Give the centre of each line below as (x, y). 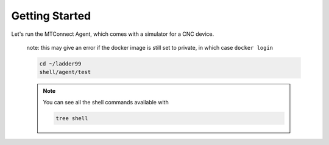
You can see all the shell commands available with (106, 102)
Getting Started (51, 16)
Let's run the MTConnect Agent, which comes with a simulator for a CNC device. (113, 34)
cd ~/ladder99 (60, 63)
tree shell (72, 118)
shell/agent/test (65, 72)
